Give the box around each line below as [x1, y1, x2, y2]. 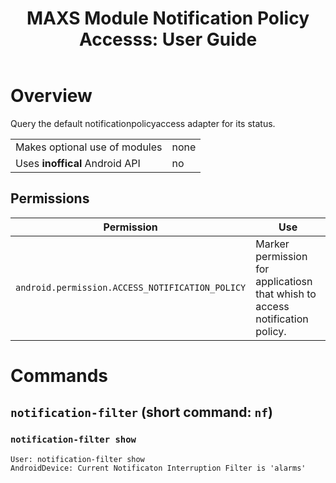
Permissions [10, 190, 90, 207]
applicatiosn [255, 274, 313, 288]
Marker [255, 237, 290, 251]
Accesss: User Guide [78, 28, 258, 51]
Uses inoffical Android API [15, 156, 141, 170]
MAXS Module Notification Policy [26, 7, 310, 30]
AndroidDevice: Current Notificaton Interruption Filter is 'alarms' [10, 463, 307, 473]
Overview [10, 85, 93, 107]
